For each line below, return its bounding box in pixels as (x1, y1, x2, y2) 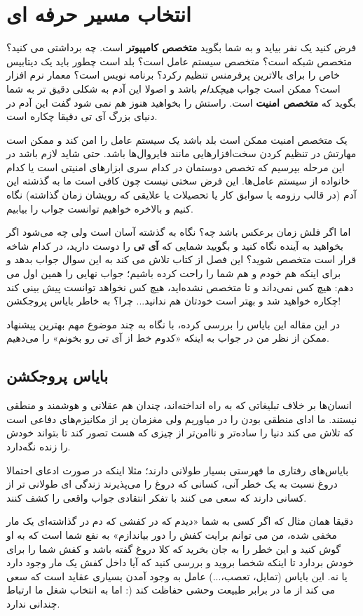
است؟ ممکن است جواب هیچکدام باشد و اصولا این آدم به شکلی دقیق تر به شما (6, 81, 341, 95)
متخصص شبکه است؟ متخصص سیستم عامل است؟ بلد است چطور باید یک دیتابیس (6, 53, 352, 68)
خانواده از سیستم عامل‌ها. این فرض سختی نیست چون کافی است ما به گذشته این (6, 173, 350, 188)
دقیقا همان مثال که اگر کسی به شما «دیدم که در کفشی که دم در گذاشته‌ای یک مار (6, 514, 353, 528)
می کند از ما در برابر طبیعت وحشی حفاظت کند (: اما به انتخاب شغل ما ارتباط (6, 582, 336, 597)
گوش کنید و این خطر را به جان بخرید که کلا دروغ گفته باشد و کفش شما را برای (6, 541, 341, 556)
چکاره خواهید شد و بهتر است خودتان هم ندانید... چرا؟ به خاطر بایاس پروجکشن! (6, 293, 341, 308)
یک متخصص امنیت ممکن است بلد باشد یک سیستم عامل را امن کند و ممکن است (6, 132, 348, 147)
